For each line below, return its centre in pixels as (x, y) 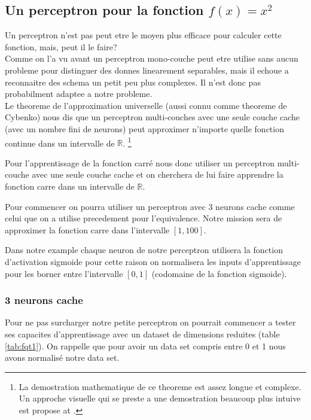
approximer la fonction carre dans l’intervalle (87, 229)
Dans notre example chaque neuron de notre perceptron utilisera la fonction (144, 250)
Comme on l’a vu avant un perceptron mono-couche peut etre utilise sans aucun (152, 58)
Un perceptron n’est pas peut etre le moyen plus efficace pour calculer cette (143, 35)
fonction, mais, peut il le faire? (61, 46)
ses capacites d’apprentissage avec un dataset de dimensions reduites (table (142, 334)
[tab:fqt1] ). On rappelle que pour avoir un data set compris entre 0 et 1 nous (145, 346)
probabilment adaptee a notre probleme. (79, 94)
